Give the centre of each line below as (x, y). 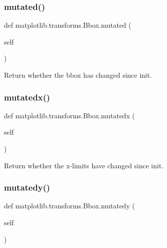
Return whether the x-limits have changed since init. (84, 165)
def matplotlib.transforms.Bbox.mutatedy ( (70, 206)
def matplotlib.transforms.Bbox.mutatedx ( (70, 115)
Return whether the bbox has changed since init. (78, 75)
